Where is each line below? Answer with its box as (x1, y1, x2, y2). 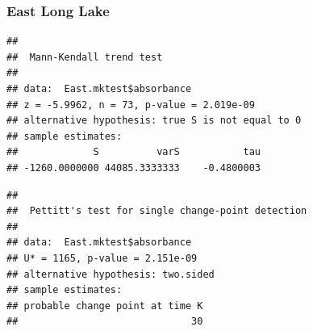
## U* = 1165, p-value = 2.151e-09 (6, 252, 198, 264)
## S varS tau (6, 146, 261, 158)
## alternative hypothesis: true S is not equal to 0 (6, 115, 302, 127)
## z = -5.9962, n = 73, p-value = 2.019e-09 (6, 98, 255, 111)
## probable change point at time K (6, 300, 203, 312)
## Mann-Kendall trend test (6, 51, 163, 63)
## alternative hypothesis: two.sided (6, 268, 215, 280)
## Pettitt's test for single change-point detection (6, 205, 307, 217)
